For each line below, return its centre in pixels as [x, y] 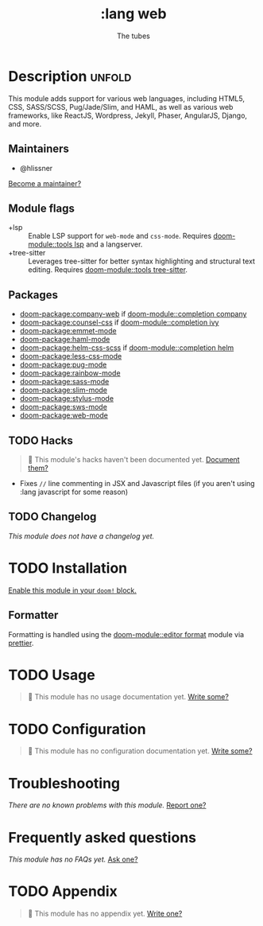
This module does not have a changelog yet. [81, 536]
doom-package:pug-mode [63, 365]
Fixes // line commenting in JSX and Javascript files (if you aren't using [137, 483]
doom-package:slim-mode [64, 390]
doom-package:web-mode [64, 415]
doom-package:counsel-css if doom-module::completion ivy [119, 322]
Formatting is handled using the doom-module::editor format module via [126, 634]
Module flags [42, 208]
